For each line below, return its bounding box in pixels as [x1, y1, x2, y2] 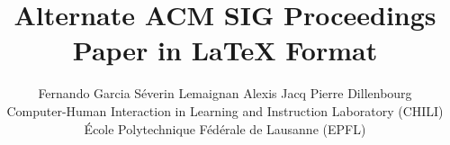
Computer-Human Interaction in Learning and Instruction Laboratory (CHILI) [6, 101, 444, 120]
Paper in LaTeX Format [72, 32, 378, 68]
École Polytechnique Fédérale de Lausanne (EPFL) [84, 119, 366, 138]
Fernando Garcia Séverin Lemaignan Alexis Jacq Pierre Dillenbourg [38, 84, 412, 103]
